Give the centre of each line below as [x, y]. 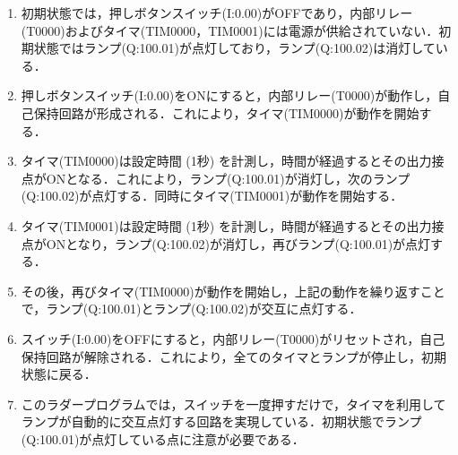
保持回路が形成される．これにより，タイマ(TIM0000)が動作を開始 [226, 112]
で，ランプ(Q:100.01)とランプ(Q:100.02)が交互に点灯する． [191, 309]
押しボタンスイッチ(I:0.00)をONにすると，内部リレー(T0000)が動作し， [229, 95]
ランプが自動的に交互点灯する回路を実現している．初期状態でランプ [221, 421]
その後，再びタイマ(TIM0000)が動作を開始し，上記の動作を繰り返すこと [233, 291]
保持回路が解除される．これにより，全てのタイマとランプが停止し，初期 [234, 356]
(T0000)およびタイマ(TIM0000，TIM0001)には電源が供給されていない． [230, 30]
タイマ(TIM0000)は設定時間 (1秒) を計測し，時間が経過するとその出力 [226, 161]
